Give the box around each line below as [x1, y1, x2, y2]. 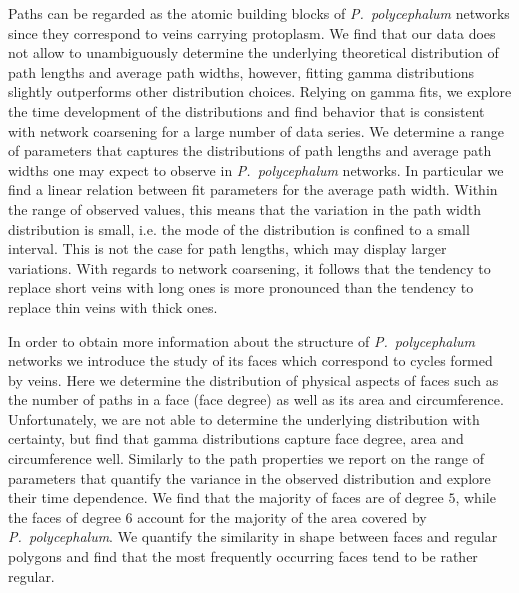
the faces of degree [8, 506, 121, 527]
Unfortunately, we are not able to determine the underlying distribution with [8, 408, 480, 429]
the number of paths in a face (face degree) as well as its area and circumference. [8, 389, 504, 410]
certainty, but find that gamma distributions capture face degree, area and [8, 428, 464, 449]
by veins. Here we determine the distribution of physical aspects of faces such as [8, 369, 499, 390]
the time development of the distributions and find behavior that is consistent [8, 100, 485, 121]
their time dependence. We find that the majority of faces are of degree [8, 487, 444, 508]
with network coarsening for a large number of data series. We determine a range [8, 120, 504, 141]
